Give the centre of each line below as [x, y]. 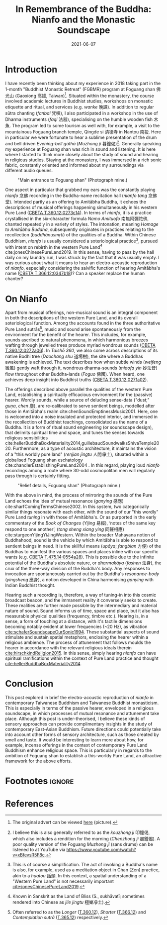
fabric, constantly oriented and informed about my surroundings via [75, 165]
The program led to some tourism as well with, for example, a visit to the [86, 126]
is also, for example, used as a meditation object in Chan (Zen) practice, [86, 870]
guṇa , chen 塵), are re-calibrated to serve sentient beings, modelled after [80, 406]
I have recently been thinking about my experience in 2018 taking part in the [83, 83]
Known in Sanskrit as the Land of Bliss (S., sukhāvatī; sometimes [79, 896]
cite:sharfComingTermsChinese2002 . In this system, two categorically [77, 507]
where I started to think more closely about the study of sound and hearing [82, 154]
